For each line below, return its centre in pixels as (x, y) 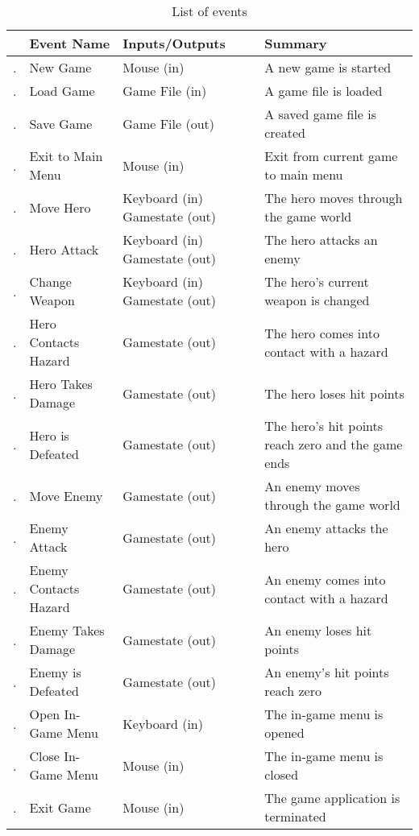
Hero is (49, 435)
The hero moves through (334, 198)
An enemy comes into (325, 579)
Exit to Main (66, 156)
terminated (295, 816)
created (285, 132)
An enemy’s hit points (327, 672)
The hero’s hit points (324, 426)
